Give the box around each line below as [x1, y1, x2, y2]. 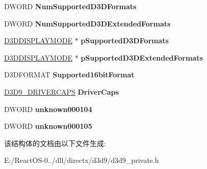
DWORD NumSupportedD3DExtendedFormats [4, 18, 171, 29]
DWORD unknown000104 [4, 103, 92, 114]
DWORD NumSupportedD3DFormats [4, 1, 137, 11]
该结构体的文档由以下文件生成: [4, 137, 106, 148]
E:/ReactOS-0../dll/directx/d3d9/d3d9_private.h [4, 155, 159, 165]
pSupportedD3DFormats [81, 35, 169, 46]
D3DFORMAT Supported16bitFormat [4, 69, 135, 80]
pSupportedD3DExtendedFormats [81, 52, 203, 63]
